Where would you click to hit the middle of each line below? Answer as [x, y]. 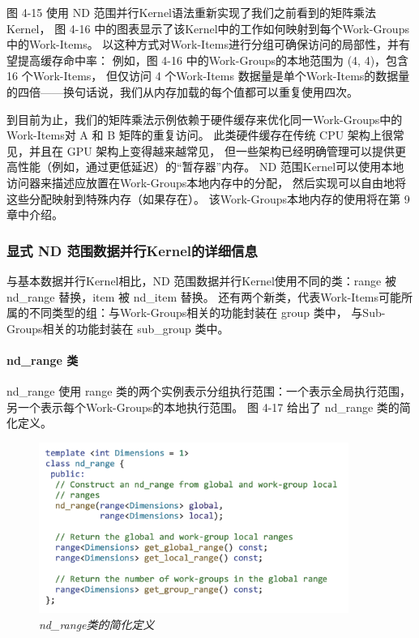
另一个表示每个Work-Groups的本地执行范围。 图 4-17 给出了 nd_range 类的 [203, 407]
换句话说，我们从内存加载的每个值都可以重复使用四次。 [210, 91]
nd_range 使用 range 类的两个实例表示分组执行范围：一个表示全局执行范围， [209, 391]
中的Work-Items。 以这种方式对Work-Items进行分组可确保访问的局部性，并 [203, 44]
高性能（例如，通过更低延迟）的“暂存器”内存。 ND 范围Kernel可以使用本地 [205, 167]
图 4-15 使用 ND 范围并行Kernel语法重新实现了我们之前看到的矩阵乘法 [191, 12]
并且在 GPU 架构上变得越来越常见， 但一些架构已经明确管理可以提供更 [218, 150]
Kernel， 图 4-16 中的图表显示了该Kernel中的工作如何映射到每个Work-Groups [208, 28]
